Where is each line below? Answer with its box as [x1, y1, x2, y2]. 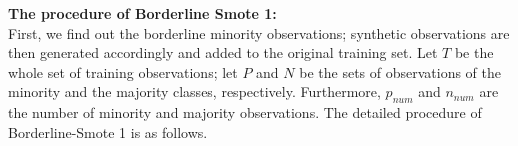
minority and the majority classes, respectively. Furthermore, [8, 81, 381, 102]
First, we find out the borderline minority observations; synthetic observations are [8, 22, 510, 43]
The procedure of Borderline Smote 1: [8, 3, 277, 23]
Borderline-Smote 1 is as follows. [8, 121, 208, 142]
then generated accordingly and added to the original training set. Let [8, 42, 438, 63]
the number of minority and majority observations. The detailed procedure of [8, 102, 482, 123]
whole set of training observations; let [8, 61, 238, 82]
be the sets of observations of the [299, 61, 502, 82]
